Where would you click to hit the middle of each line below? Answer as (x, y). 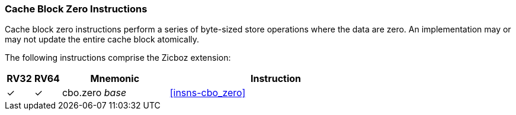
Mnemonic (115, 79)
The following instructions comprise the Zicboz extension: (118, 58)
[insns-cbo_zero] (208, 93)
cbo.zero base (94, 93)
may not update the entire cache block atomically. (102, 40)
